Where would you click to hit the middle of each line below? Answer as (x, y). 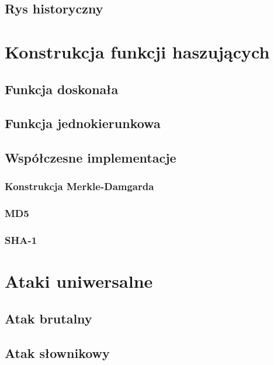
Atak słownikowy (57, 352)
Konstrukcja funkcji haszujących (137, 51)
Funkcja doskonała (62, 89)
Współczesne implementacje (91, 158)
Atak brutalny (48, 318)
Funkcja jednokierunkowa (83, 123)
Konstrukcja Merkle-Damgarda (79, 186)
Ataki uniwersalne (79, 281)
